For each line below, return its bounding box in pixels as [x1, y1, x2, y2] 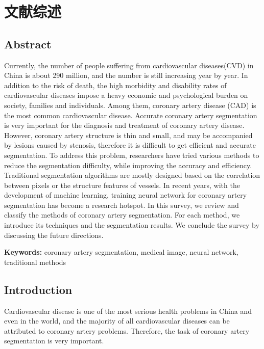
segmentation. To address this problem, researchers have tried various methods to [4, 149, 259, 160]
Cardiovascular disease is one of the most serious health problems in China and [4, 305, 252, 316]
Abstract [4, 36, 52, 51]
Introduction [4, 281, 73, 297]
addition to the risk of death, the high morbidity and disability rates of [4, 79, 227, 90]
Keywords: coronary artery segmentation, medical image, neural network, [4, 247, 238, 257]
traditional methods [4, 256, 66, 267]
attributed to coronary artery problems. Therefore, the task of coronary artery [4, 325, 250, 336]
